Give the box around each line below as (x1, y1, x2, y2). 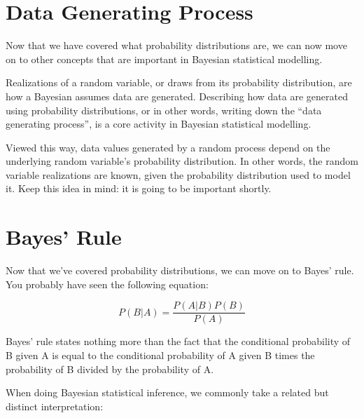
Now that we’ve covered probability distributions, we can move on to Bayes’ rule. (6, 263, 354, 278)
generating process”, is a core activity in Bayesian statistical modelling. (6, 116, 311, 131)
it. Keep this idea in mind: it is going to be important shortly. (6, 181, 272, 196)
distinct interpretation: (6, 398, 104, 413)
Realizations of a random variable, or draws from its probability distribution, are (6, 75, 352, 90)
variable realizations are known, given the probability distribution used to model (6, 167, 351, 182)
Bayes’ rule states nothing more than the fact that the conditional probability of (6, 334, 351, 349)
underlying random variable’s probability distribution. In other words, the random (6, 154, 358, 168)
